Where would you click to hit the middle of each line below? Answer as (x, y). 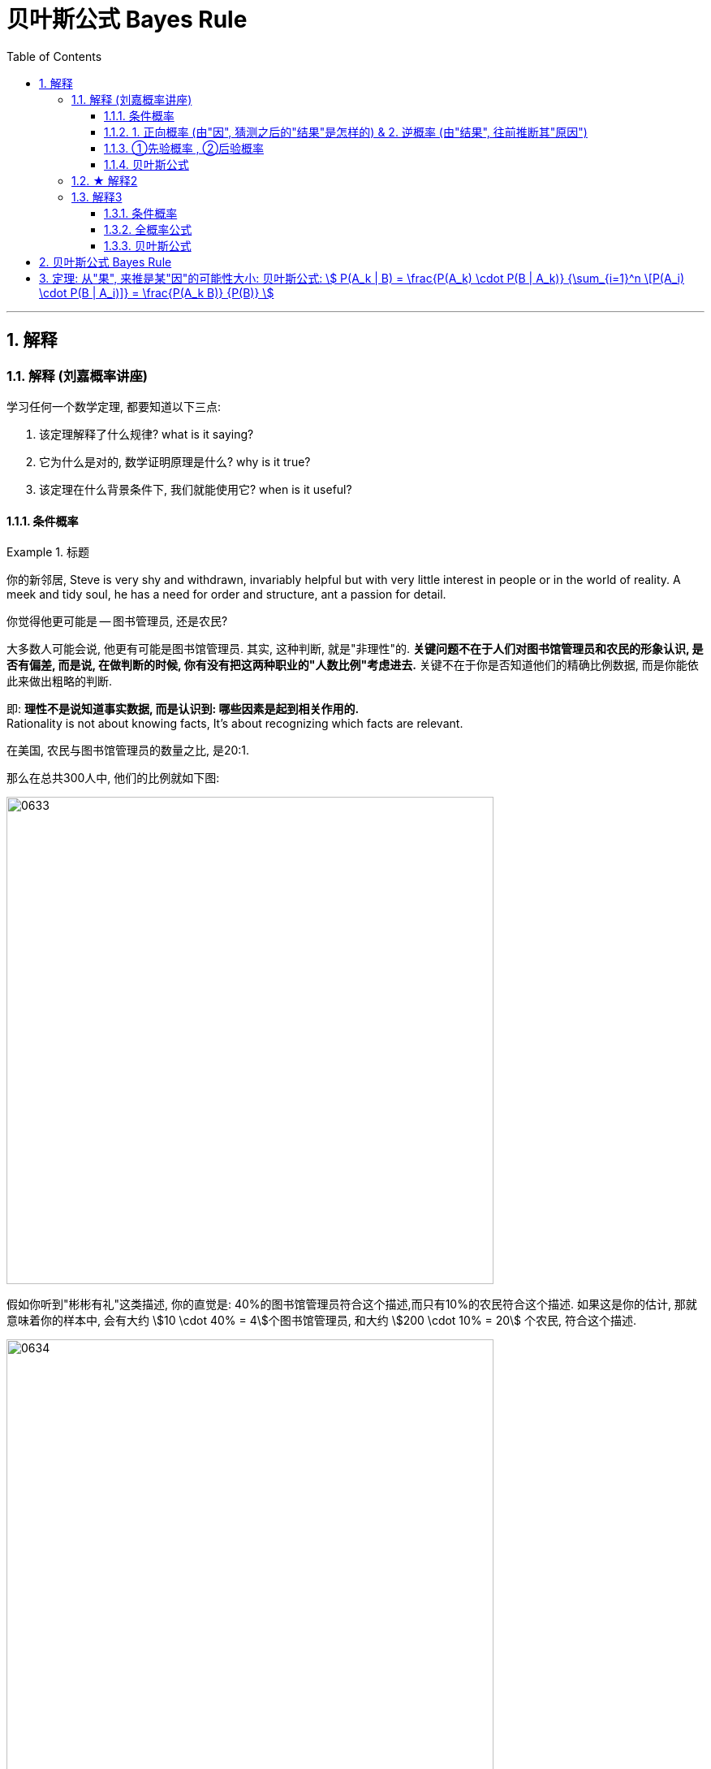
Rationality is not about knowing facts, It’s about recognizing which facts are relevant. (235, 724)
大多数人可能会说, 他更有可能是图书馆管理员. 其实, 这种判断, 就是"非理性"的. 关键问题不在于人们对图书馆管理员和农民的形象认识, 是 (355, 649)
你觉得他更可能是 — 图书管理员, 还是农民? (117, 621)
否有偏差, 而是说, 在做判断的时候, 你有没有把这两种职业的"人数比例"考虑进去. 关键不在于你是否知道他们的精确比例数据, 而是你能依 (353, 665)
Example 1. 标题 (48, 552)
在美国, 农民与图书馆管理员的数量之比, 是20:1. (128, 750)
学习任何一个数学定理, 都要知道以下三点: (114, 406)
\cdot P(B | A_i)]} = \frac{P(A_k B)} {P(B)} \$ (157, 292)
